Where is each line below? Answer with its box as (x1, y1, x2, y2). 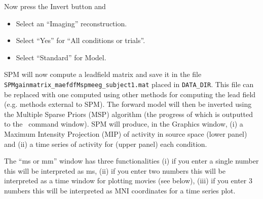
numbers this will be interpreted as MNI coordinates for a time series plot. (4, 185, 236, 195)
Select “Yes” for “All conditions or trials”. (16, 35, 145, 46)
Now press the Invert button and (4, 1, 106, 11)
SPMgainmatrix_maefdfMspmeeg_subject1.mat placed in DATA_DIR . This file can (4, 78, 254, 89)
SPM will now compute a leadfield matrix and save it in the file (4, 69, 202, 79)
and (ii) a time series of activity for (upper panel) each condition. (4, 138, 207, 149)
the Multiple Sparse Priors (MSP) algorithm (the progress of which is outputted (4, 108, 253, 119)
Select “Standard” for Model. (16, 52, 106, 62)
